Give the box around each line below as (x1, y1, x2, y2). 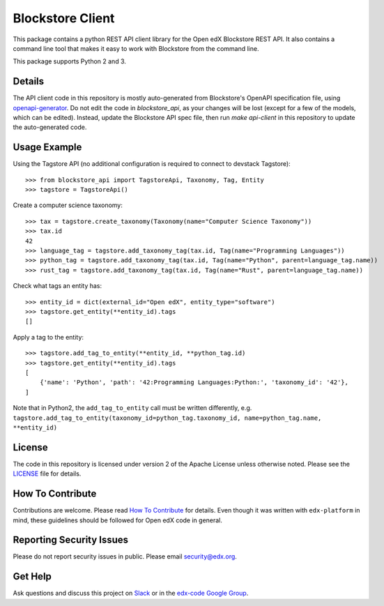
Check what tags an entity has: (13, 282, 102, 290)
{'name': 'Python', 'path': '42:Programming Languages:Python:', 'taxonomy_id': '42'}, (39, 379, 348, 386)
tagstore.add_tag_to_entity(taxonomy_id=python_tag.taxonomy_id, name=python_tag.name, (13, 414, 322, 422)
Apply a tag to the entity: (13, 333, 84, 341)
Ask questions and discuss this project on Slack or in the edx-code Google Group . (13, 589, 249, 598)
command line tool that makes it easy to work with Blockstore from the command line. (13, 44, 259, 52)
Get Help (13, 570, 52, 582)
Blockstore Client (13, 10, 115, 26)
